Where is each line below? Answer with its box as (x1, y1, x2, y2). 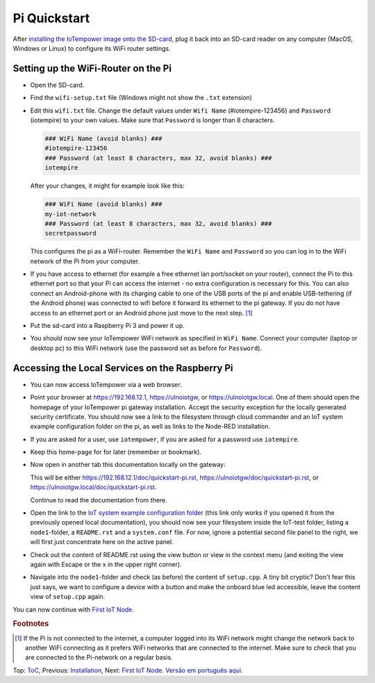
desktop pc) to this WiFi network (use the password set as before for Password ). (30, 344, 262, 352)
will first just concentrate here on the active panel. (30, 538, 174, 546)
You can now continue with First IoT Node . (12, 605, 135, 614)
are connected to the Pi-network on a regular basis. (25, 653, 173, 661)
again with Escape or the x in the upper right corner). (30, 560, 182, 568)
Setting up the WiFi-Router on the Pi (12, 63, 172, 74)
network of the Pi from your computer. (30, 257, 140, 265)
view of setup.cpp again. (30, 593, 106, 601)
